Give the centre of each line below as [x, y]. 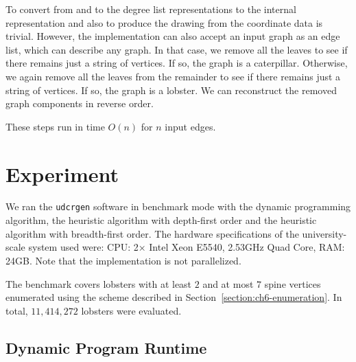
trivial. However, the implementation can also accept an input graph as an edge [173, 36]
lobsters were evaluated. [131, 310]
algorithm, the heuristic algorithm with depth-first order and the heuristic [161, 220]
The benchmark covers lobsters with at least [99, 283]
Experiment [62, 173]
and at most [228, 283]
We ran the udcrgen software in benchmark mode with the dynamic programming [178, 206]
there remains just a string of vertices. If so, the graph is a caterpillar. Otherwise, [177, 63]
